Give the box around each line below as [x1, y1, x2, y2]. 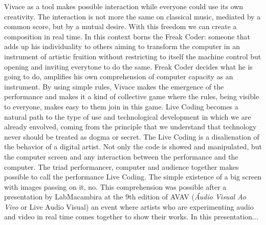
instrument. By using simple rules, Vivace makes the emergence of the [4, 81, 224, 92]
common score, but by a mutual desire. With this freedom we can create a [4, 21, 237, 32]
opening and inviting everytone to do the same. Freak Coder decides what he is [4, 61, 253, 72]
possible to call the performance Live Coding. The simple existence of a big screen [4, 171, 262, 182]
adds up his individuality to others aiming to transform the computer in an [4, 41, 240, 52]
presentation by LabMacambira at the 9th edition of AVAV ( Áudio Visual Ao [4, 191, 246, 202]
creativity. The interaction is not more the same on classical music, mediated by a [4, 11, 261, 21]
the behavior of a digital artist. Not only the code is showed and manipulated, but [4, 141, 262, 152]
